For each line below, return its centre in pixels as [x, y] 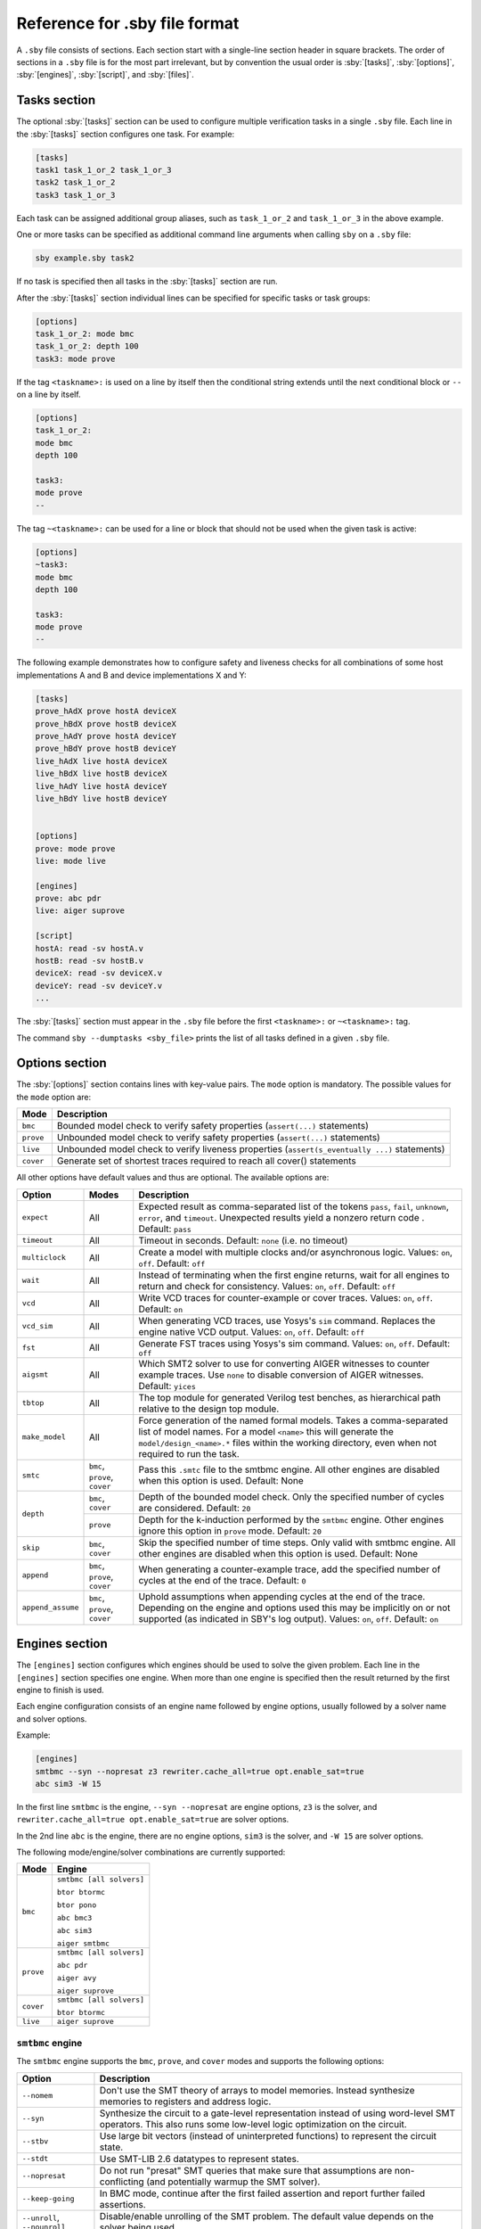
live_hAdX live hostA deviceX [101, 761]
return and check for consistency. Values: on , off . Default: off [267, 1286]
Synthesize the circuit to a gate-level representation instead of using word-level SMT [277, 2113]
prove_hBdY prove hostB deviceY [106, 748]
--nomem [37, 2096]
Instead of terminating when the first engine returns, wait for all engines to [294, 1275]
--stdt [35, 2159]
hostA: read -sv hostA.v [90, 948]
